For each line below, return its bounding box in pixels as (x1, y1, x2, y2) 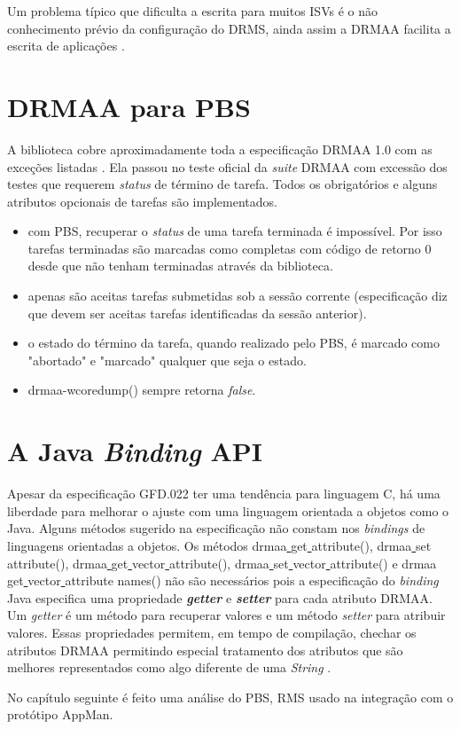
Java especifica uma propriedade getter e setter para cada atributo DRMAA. (7, 588, 433, 607)
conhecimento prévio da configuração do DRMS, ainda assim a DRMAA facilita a (7, 19, 451, 37)
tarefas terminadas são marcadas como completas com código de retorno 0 (27, 239, 432, 257)
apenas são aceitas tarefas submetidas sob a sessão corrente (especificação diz (27, 286, 448, 305)
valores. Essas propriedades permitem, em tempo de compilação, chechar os (7, 623, 417, 641)
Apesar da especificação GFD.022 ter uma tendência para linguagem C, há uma (7, 484, 441, 503)
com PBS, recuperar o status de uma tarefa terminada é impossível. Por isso (27, 222, 442, 240)
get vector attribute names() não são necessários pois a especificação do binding (7, 571, 439, 590)
